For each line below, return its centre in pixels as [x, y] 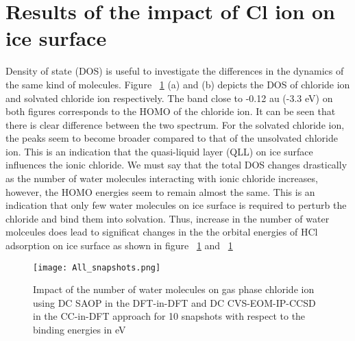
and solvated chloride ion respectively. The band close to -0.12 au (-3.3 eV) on [169, 98]
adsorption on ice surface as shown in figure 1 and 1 [119, 245]
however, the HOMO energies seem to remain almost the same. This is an [160, 191]
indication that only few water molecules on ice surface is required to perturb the [176, 205]
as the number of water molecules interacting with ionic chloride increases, [162, 178]
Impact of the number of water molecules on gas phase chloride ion [174, 289]
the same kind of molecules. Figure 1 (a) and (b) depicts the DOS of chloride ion [178, 84]
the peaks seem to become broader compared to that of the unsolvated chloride [172, 138]
